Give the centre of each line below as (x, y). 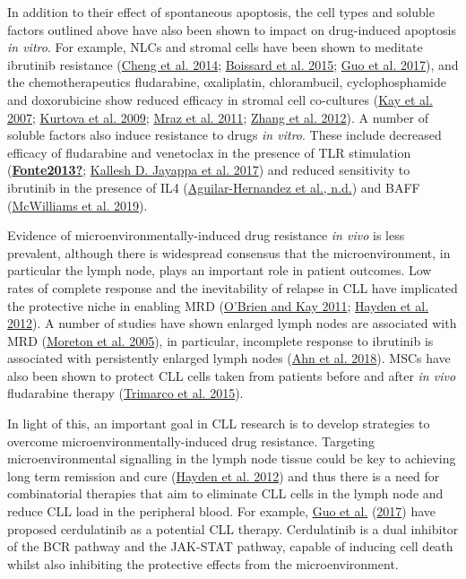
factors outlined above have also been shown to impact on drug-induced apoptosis (232, 29)
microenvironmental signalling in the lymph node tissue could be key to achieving (232, 458)
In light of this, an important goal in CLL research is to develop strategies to (219, 423)
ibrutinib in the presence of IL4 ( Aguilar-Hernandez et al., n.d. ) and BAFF (214, 187)
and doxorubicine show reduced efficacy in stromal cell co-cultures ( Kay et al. (220, 99)
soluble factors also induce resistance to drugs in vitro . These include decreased (224, 135)
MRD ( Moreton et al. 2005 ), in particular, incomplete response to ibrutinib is (220, 340)
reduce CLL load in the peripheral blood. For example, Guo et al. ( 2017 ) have (222, 511)
